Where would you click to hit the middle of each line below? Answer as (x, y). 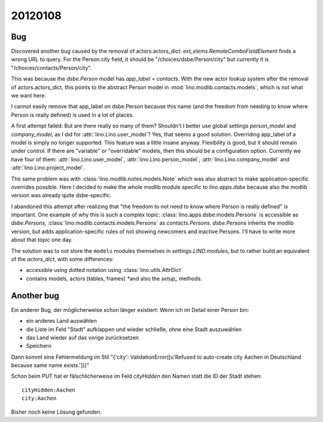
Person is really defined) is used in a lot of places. (72, 115)
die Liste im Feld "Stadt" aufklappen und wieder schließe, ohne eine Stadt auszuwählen (134, 329)
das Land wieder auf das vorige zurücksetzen (83, 337)
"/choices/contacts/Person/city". (51, 68)
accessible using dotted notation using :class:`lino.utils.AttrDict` (104, 270)
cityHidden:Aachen (49, 390)
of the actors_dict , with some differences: (62, 259)
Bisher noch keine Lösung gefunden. (57, 412)
